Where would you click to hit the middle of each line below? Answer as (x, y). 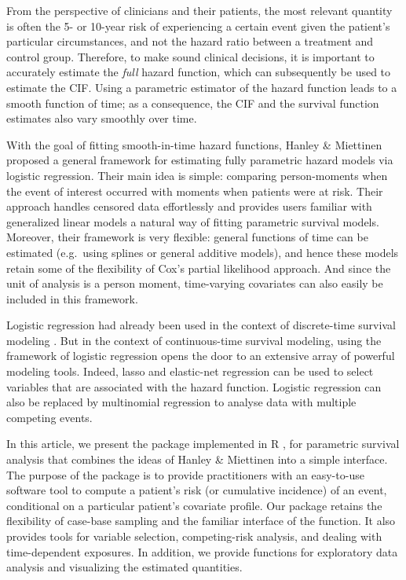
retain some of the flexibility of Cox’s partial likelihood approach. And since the (199, 268)
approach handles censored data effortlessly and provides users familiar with (189, 206)
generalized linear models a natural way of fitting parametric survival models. (193, 221)
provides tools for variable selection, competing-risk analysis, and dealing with (194, 536)
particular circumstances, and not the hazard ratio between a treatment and (190, 41)
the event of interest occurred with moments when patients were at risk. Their (195, 191)
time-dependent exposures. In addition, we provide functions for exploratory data (202, 551)
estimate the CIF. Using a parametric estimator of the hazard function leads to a (202, 87)
